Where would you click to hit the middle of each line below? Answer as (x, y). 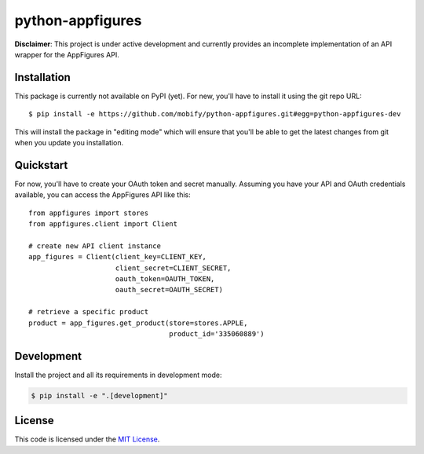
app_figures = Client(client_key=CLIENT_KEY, (118, 257)
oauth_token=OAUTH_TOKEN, (165, 279)
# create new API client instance (95, 246)
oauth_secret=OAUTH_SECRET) (169, 290)
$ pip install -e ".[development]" (99, 395)
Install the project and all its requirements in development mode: (118, 375)
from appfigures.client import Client (103, 224)
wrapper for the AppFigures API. (67, 54)
